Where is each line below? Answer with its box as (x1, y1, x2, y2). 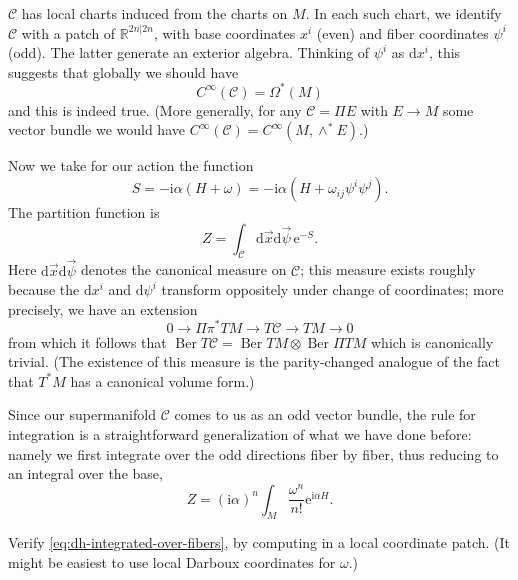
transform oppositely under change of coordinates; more (161, 279, 504, 300)
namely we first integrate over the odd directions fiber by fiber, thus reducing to (8, 443, 499, 464)
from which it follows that (8, 331, 167, 352)
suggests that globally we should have (8, 61, 239, 82)
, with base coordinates (153, 22, 296, 43)
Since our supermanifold (8, 404, 156, 425)
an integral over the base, (8, 463, 163, 484)
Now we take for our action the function (8, 155, 254, 176)
